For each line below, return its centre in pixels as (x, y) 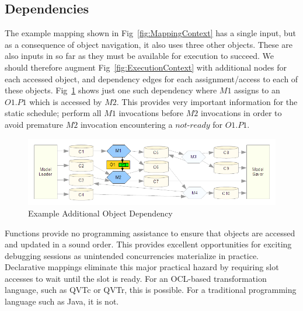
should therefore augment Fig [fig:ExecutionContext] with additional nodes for (146, 67)
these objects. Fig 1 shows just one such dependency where (111, 90)
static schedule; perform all (53, 113)
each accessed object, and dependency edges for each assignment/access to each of (151, 78)
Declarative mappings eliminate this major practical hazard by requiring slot (142, 267)
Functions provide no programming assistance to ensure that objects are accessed (150, 233)
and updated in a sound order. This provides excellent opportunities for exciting (148, 244)
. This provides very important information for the (207, 101)
